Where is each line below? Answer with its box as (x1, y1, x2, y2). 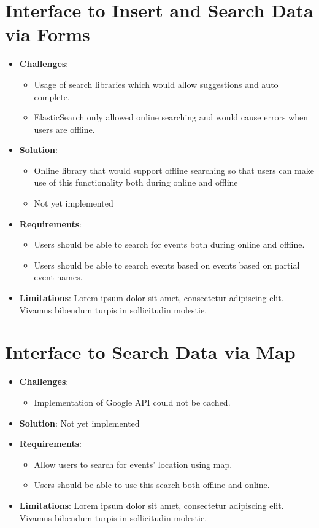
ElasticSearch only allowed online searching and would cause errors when (34, 111, 308, 124)
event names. (34, 270, 83, 283)
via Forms (5, 22, 90, 47)
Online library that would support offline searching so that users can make (34, 164, 314, 176)
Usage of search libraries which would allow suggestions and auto (34, 77, 279, 90)
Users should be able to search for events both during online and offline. (34, 238, 305, 251)
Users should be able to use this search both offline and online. (34, 478, 270, 491)
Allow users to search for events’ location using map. (34, 457, 233, 470)
